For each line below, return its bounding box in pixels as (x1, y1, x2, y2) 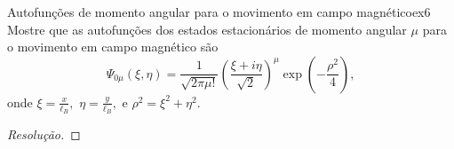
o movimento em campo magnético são (7, 37, 219, 56)
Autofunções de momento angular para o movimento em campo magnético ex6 (7, 3, 431, 20)
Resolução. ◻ (7, 125, 81, 144)
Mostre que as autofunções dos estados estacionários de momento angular (7, 20, 407, 38)
